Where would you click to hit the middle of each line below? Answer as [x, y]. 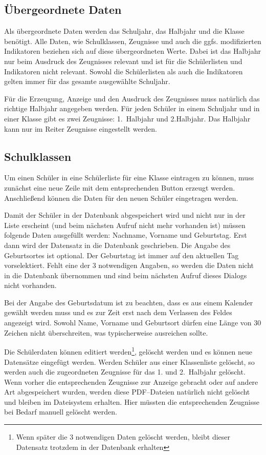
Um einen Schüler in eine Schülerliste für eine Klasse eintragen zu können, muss [129, 178]
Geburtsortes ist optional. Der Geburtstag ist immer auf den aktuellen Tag [121, 255]
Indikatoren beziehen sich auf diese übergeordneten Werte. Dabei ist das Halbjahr [133, 51]
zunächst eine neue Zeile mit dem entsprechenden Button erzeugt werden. [120, 187]
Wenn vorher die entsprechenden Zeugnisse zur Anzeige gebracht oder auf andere [131, 381]
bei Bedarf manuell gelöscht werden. [61, 412]
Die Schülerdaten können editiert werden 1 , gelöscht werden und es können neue [128, 351]
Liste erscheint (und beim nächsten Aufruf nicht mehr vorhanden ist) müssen [125, 225]
